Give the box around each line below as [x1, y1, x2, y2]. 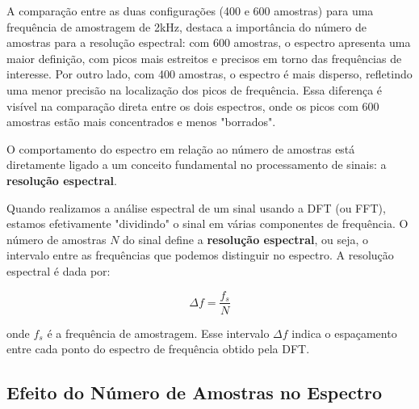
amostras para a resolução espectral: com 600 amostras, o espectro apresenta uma [6, 34, 411, 51]
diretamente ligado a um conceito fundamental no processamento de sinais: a [6, 156, 387, 173]
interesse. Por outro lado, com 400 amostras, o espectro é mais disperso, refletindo [6, 65, 413, 82]
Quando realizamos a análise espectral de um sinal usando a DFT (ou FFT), [6, 199, 386, 216]
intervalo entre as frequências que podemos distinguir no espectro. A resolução [6, 247, 394, 264]
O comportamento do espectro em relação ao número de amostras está [6, 140, 355, 157]
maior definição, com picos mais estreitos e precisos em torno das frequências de [6, 49, 402, 66]
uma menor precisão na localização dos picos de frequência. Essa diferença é [6, 81, 383, 98]
